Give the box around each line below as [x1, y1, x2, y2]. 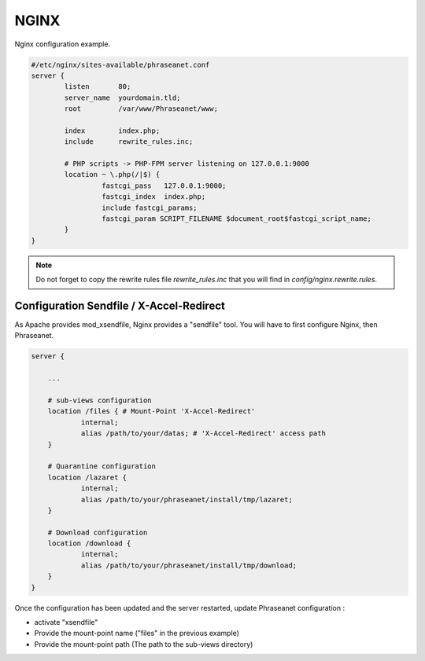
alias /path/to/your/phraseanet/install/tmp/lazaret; [80, 495, 293, 504]
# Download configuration [47, 527, 148, 537]
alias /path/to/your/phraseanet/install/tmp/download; [80, 560, 297, 570]
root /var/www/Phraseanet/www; [64, 105, 218, 113]
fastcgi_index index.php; [101, 193, 206, 201]
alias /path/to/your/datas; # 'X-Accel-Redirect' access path [80, 429, 327, 438]
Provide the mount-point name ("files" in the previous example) [34, 629, 240, 638]
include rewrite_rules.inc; [64, 138, 194, 146]
